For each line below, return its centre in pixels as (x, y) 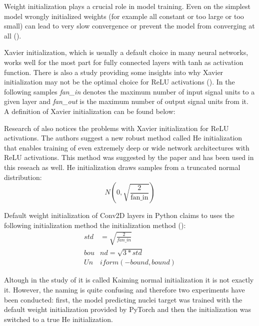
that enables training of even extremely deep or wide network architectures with (127, 147)
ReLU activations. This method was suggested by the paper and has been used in (129, 157)
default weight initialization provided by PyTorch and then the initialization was (127, 309)
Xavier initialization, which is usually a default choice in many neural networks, (126, 52)
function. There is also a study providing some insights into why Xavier (114, 72)
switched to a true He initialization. (58, 319)
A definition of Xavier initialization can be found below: (90, 111)
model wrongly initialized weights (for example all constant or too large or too (124, 16)
